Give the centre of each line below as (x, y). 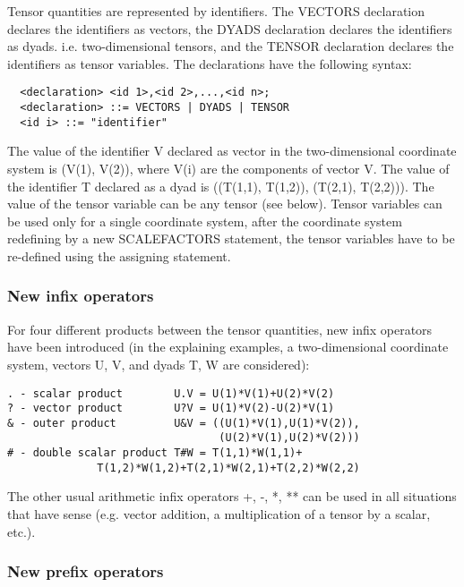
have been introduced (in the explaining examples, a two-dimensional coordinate (228, 347)
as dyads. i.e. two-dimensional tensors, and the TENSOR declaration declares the (231, 46)
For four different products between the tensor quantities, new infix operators (220, 329)
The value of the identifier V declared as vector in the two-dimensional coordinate (232, 151)
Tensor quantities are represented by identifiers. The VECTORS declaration (216, 11)
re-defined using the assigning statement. (119, 255)
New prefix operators (86, 571)
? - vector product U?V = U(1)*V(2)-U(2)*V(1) (171, 408)
